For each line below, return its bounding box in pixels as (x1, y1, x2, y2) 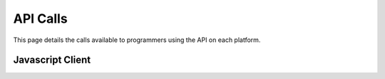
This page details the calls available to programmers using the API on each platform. (13, 36, 261, 44)
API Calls (13, 11, 68, 26)
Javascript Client (13, 54, 91, 66)
